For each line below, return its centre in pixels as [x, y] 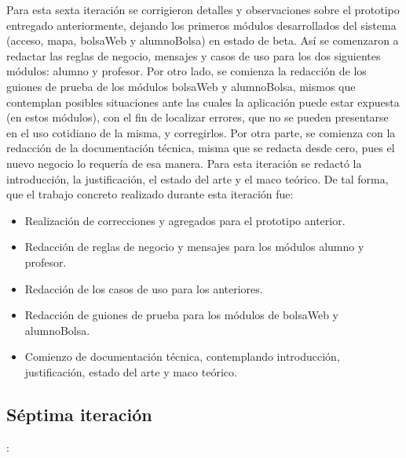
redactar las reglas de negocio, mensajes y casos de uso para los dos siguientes [194, 55]
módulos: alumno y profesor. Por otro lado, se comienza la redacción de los [187, 71]
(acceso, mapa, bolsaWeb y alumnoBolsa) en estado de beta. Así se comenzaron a [203, 40]
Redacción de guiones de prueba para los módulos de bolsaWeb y [181, 315]
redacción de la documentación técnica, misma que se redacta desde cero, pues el [201, 148]
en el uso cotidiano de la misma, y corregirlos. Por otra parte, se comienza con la [201, 132]
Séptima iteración [79, 414]
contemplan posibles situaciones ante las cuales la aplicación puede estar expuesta [203, 102]
